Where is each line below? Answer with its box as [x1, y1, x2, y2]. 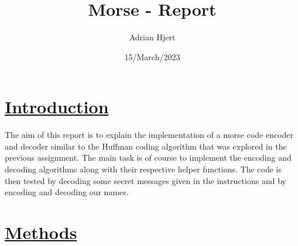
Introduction [5, 95, 109, 119]
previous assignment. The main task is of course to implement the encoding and [5, 151, 292, 164]
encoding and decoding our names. [5, 186, 129, 198]
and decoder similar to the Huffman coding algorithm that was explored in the [5, 140, 287, 152]
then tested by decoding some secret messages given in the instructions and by [5, 174, 286, 186]
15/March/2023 [124, 50, 180, 63]
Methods [5, 220, 77, 244]
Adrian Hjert [129, 31, 176, 43]
